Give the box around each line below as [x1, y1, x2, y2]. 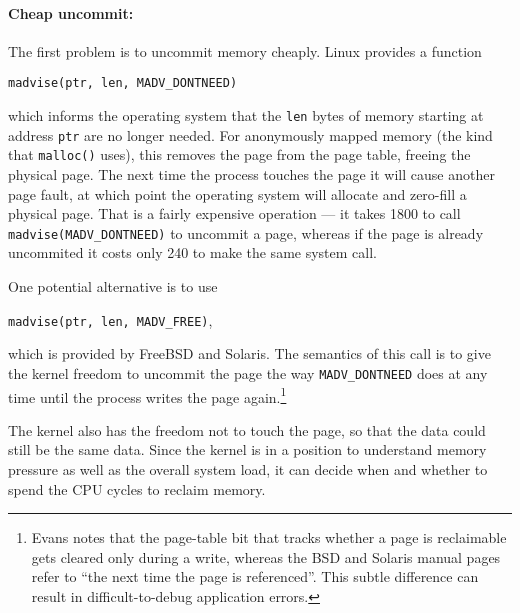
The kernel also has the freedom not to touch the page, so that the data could [8, 419, 486, 440]
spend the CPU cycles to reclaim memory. [8, 478, 266, 499]
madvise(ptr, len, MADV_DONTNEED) [8, 76, 238, 91]
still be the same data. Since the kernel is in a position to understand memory [8, 439, 487, 460]
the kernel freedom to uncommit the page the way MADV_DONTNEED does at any [8, 362, 488, 383]
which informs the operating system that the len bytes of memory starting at [8, 105, 484, 126]
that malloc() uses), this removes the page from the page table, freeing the [8, 144, 471, 165]
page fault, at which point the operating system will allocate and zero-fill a [8, 183, 467, 204]
